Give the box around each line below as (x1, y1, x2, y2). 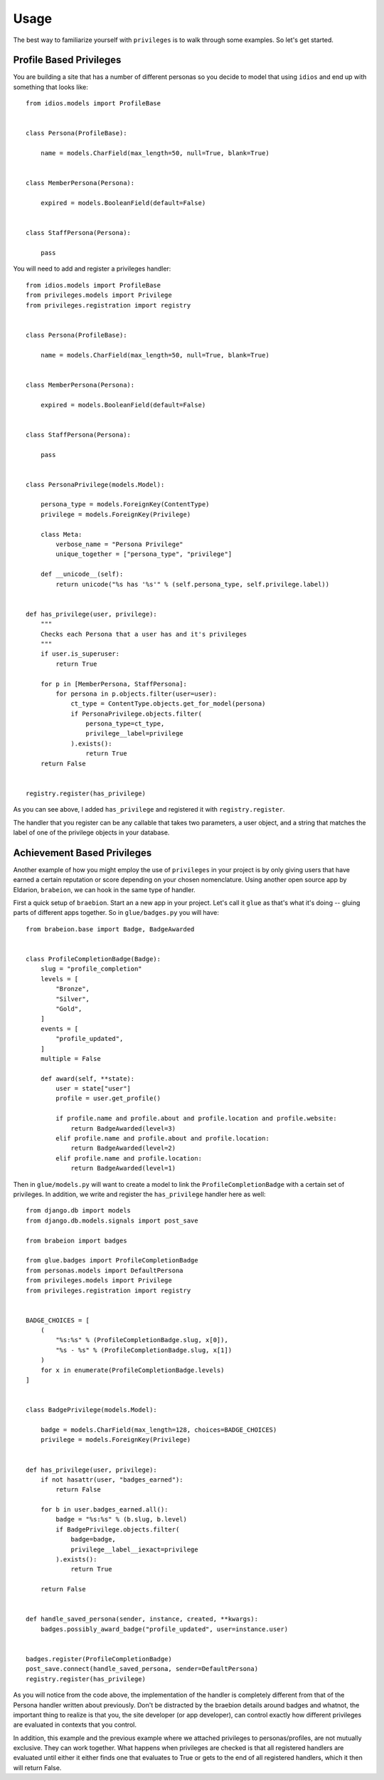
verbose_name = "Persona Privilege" (55, 540, 184, 548)
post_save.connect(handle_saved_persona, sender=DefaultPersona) (26, 1665, 259, 1673)
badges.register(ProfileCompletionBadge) (26, 1655, 172, 1663)
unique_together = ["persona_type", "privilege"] (55, 550, 233, 558)
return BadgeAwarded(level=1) (70, 1164, 176, 1173)
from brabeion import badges (26, 1236, 127, 1245)
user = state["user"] (55, 1084, 132, 1093)
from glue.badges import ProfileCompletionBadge (26, 1257, 198, 1265)
